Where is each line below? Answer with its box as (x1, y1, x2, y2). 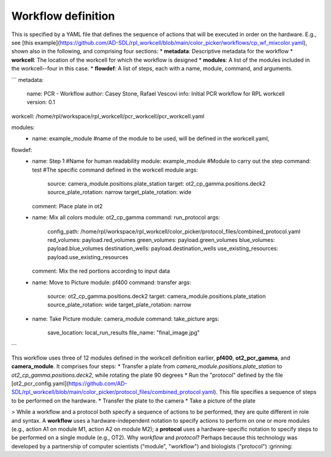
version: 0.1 (26, 99, 55, 106)
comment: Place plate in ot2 (32, 202, 103, 210)
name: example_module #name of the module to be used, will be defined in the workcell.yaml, (32, 135, 270, 142)
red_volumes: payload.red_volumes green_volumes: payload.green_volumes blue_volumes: (47, 236, 275, 243)
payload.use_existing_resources (47, 253, 129, 260)
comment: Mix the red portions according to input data (32, 267, 170, 275)
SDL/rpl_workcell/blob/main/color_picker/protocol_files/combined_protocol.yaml (11, 388, 215, 396)
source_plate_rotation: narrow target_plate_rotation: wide (47, 189, 192, 196)
